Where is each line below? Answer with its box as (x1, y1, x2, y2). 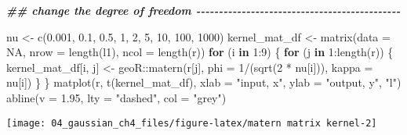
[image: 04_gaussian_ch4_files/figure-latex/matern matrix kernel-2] (6, 117, 377, 129)
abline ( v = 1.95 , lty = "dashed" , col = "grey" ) (6, 89, 227, 105)
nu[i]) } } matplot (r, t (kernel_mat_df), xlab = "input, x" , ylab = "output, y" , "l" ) (6, 74, 402, 91)
